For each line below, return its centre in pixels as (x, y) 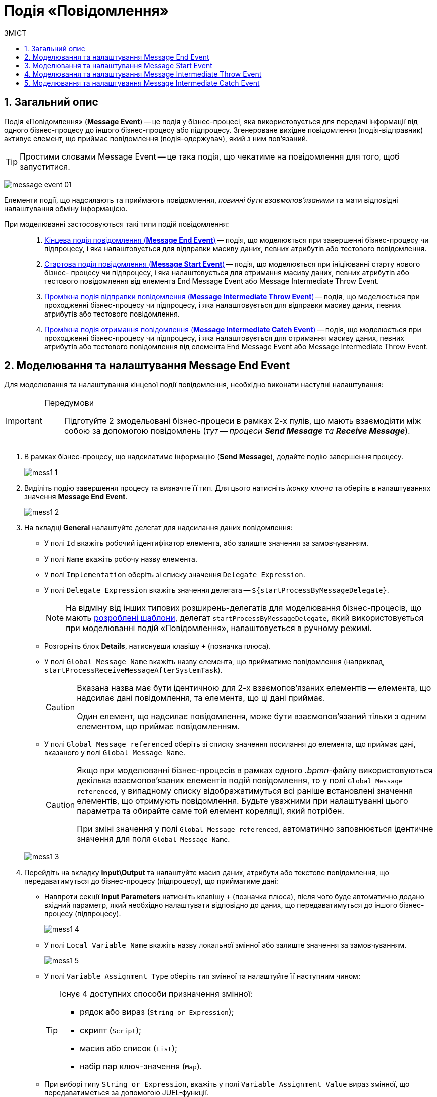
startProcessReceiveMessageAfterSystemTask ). (133, 670)
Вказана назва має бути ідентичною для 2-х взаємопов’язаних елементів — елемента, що (254, 688)
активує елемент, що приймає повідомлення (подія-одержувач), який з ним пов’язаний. (156, 138)
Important (24, 421)
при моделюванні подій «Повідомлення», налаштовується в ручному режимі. (219, 628)
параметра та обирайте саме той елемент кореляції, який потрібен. (211, 811)
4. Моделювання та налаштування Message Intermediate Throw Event (143, 74)
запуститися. (45, 166)
